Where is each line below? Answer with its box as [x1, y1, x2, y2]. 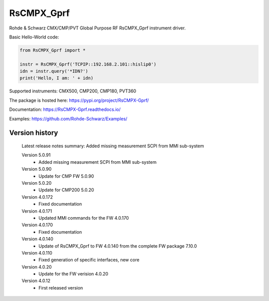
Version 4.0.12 [21, 278, 51, 284]
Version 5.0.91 [21, 152, 51, 158]
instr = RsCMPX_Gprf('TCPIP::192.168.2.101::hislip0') [19, 61, 156, 67]
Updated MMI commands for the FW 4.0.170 [38, 215, 129, 221]
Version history [9, 129, 58, 137]
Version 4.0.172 [21, 194, 53, 200]
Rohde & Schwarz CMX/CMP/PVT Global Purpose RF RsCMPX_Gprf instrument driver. [9, 25, 186, 31]
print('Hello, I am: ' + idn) [19, 75, 94, 81]
